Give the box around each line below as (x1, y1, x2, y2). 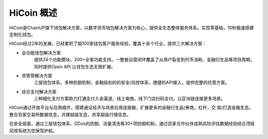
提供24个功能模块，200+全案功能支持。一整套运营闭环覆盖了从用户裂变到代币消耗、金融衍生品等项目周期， (34, 57, 255, 63)
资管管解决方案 (21, 72, 52, 79)
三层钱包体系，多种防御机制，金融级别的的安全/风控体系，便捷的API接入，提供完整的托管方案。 (34, 80, 230, 86)
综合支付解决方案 (21, 89, 57, 94)
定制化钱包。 (9, 31, 36, 37)
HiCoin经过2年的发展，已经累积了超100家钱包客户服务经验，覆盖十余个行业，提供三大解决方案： (9, 41, 207, 46)
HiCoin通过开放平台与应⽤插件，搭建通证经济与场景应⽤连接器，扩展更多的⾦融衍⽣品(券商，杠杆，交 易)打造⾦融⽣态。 (9, 104, 254, 111)
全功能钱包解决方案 (21, 49, 61, 55)
